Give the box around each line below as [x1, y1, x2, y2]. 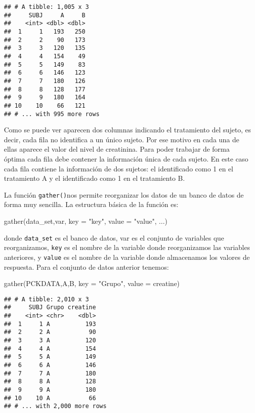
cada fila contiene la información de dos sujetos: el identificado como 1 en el [4, 163, 233, 173]
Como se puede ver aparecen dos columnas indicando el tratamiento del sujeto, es [4, 124, 251, 135]
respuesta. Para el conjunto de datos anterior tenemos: [4, 261, 169, 272]
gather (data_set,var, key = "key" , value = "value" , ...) [4, 216, 168, 226]
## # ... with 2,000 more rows [4, 403, 107, 410]
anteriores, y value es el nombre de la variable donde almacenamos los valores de [4, 251, 250, 262]
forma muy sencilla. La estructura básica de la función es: [4, 199, 178, 209]
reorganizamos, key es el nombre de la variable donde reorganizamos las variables [4, 242, 250, 252]
